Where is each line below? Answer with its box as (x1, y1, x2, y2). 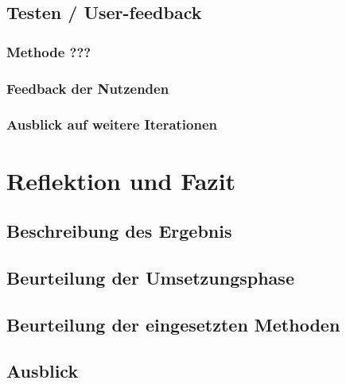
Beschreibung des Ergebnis (6, 219, 232, 243)
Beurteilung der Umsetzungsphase (6, 265, 294, 289)
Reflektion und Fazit (6, 164, 236, 196)
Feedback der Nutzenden (6, 78, 169, 98)
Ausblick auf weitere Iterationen (6, 114, 218, 134)
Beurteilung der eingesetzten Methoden (6, 312, 340, 336)
